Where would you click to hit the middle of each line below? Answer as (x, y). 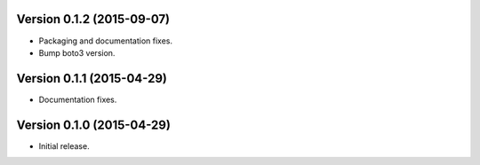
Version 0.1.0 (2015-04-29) (93, 125)
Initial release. (64, 145)
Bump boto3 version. (77, 52)
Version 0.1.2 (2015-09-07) (93, 19)
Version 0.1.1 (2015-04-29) (92, 79)
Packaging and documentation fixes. (106, 41)
